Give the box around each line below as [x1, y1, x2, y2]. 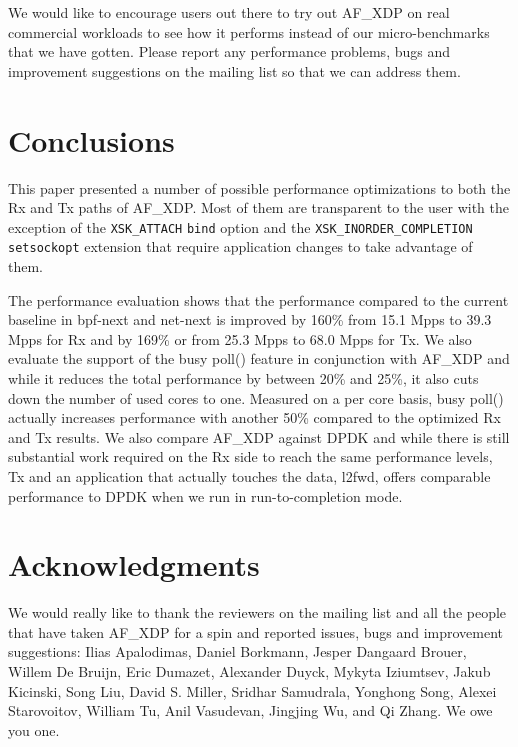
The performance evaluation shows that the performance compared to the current [8, 289, 509, 310]
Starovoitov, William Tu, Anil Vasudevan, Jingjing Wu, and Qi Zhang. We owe [8, 700, 493, 721]
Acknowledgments [8, 544, 260, 585]
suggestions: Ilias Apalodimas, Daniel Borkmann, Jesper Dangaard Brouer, [8, 641, 467, 662]
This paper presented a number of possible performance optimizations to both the [8, 177, 511, 198]
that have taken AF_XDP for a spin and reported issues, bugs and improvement [8, 621, 504, 642]
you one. [8, 719, 60, 740]
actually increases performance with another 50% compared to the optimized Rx [8, 407, 501, 428]
